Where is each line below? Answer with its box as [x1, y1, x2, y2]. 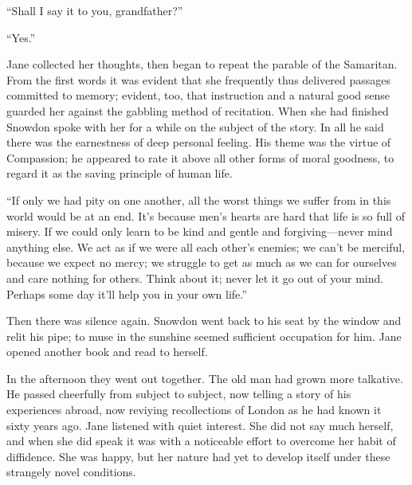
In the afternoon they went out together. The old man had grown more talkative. [6, 370, 403, 386]
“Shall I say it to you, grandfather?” [6, 2, 183, 18]
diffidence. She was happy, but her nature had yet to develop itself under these [6, 448, 390, 464]
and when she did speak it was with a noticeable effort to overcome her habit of [6, 432, 396, 449]
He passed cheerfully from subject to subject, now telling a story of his [6, 385, 351, 402]
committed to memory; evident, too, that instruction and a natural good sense [6, 87, 390, 104]
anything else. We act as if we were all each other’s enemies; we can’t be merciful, [6, 238, 406, 255]
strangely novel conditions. [6, 463, 136, 480]
